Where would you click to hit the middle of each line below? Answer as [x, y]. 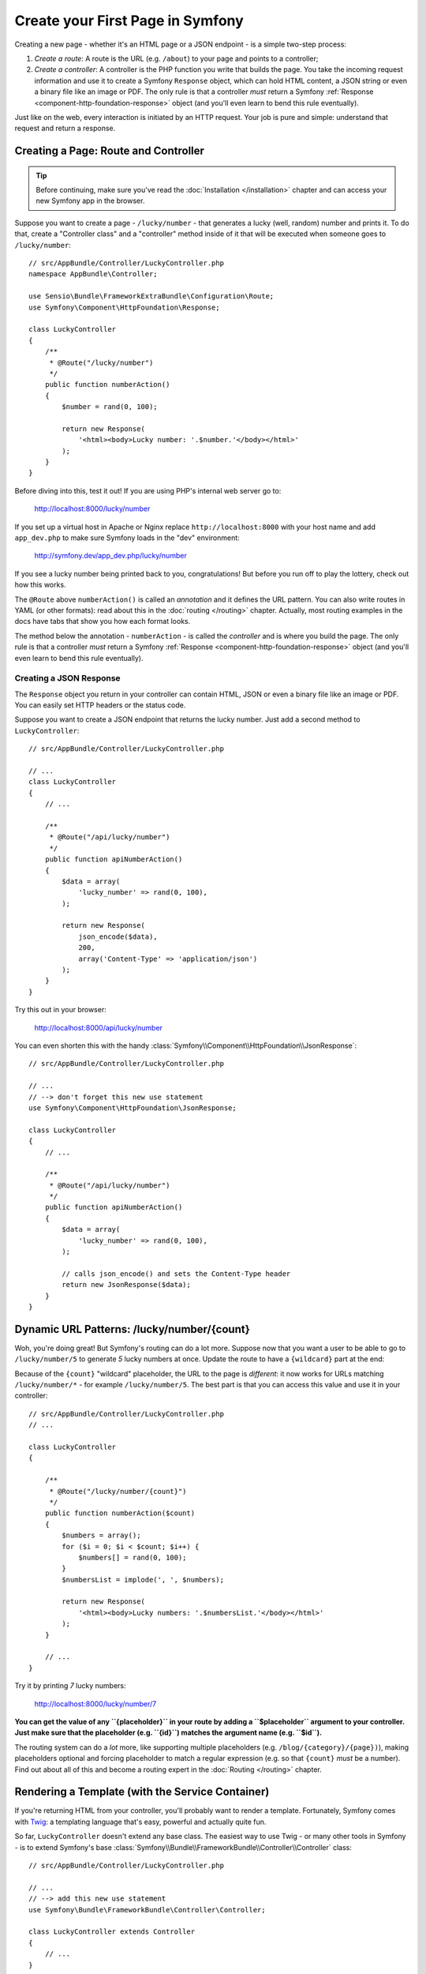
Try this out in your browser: [60, 1010]
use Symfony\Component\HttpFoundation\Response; [124, 307]
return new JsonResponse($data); [126, 1285]
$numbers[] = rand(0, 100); [133, 1557]
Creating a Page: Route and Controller [110, 151]
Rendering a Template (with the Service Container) [142, 1792]
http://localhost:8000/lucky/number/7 [95, 1704]
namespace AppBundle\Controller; [93, 274]
